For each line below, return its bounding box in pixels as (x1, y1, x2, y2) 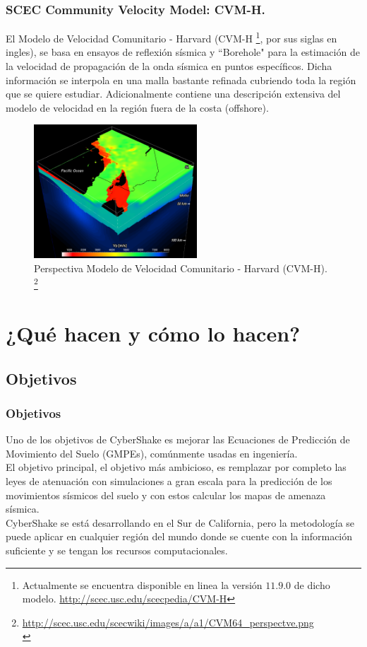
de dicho (294, 577, 330, 592)
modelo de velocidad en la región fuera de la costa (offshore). (6, 100, 269, 115)
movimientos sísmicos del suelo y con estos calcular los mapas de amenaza (6, 487, 326, 502)
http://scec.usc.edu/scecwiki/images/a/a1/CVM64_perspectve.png (22, 614, 314, 629)
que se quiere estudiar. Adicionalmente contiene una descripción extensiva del (6, 86, 341, 101)
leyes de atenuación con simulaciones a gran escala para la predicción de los (6, 474, 332, 488)
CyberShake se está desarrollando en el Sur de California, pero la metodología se (6, 515, 355, 530)
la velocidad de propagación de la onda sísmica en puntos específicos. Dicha (6, 59, 332, 74)
